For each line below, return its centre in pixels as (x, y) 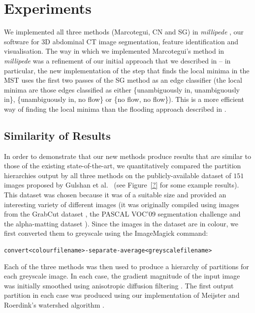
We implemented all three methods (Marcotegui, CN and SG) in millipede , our (124, 32)
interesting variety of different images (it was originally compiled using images (122, 204)
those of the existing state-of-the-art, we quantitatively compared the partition (123, 166)
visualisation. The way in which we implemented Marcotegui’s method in (114, 51)
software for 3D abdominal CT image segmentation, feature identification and (121, 41)
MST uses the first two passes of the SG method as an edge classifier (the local (123, 80)
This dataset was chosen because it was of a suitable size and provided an (115, 195)
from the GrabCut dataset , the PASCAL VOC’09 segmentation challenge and (122, 214)
